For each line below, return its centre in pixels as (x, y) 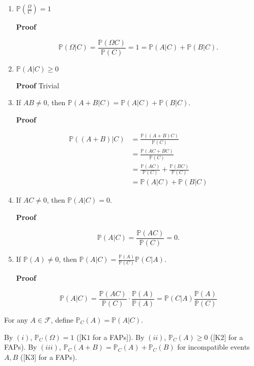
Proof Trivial (38, 85)
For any (16, 319)
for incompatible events (214, 347)
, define (62, 319)
